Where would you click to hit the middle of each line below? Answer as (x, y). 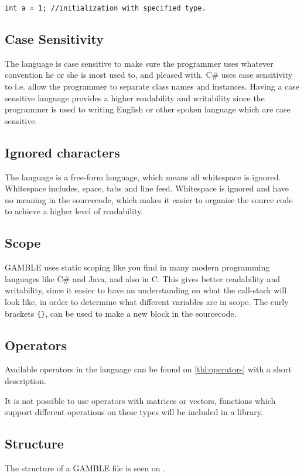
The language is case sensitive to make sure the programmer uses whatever (139, 63)
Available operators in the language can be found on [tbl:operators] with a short (148, 369)
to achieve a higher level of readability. (74, 211)
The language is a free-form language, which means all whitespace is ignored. (143, 177)
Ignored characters (62, 152)
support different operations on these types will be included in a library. (134, 412)
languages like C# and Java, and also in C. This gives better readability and (142, 278)
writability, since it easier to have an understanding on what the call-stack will (146, 290)
